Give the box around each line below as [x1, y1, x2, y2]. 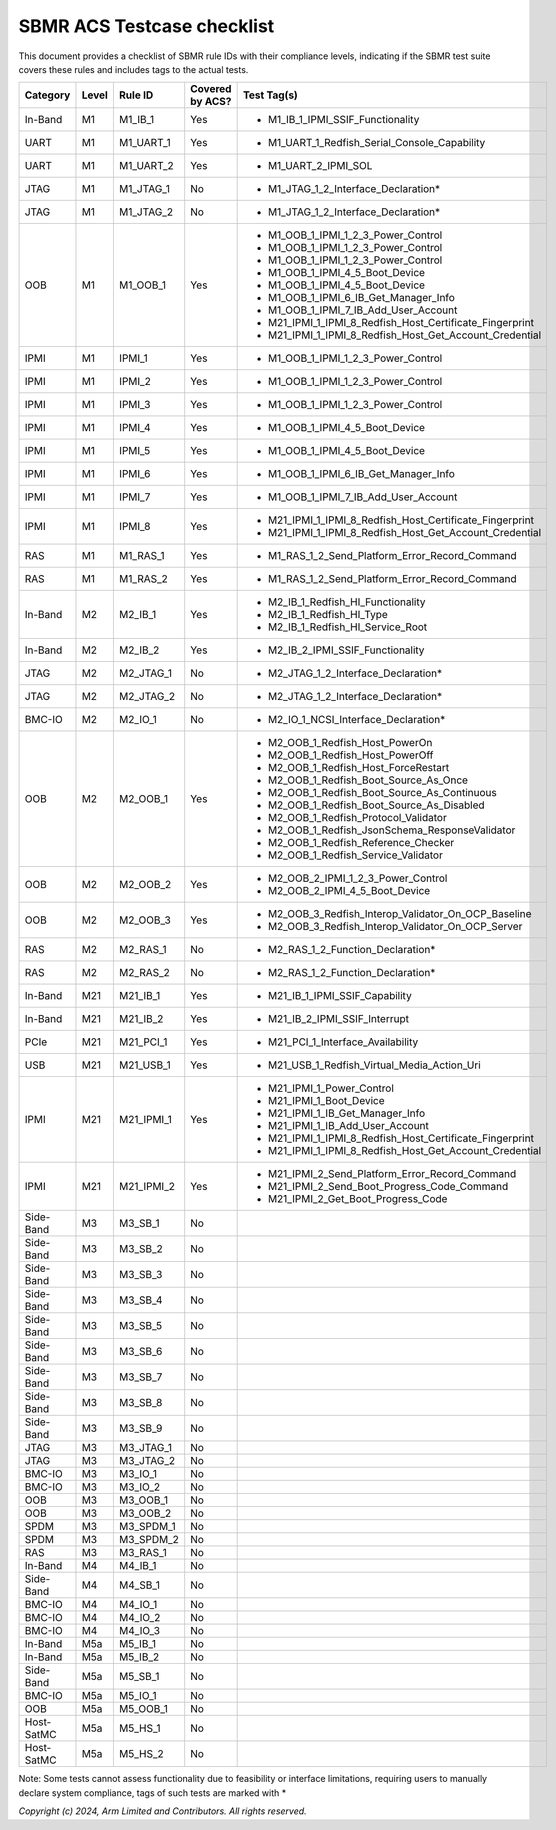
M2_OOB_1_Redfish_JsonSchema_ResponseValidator [267, 823, 516, 837]
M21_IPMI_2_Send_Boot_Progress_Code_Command [267, 1180, 509, 1194]
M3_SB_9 [118, 1421, 163, 1435]
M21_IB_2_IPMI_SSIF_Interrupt [267, 1012, 410, 1026]
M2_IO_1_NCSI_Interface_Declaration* [267, 713, 446, 727]
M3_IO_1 [118, 1467, 157, 1481]
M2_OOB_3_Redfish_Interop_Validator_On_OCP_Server [267, 920, 523, 934]
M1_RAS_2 [118, 572, 169, 586]
